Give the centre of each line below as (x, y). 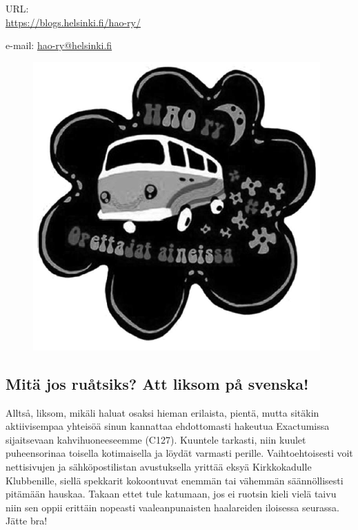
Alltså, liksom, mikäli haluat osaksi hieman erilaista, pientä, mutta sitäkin (162, 412)
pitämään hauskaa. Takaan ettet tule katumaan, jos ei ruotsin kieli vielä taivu (171, 494)
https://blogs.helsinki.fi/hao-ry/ (73, 22)
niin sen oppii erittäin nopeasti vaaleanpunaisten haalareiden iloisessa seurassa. (172, 507)
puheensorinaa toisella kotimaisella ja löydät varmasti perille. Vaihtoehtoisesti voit (179, 453)
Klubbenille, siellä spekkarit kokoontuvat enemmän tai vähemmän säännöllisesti (175, 480)
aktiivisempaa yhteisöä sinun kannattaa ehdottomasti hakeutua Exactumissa (168, 426)
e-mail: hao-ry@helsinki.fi (59, 45)
